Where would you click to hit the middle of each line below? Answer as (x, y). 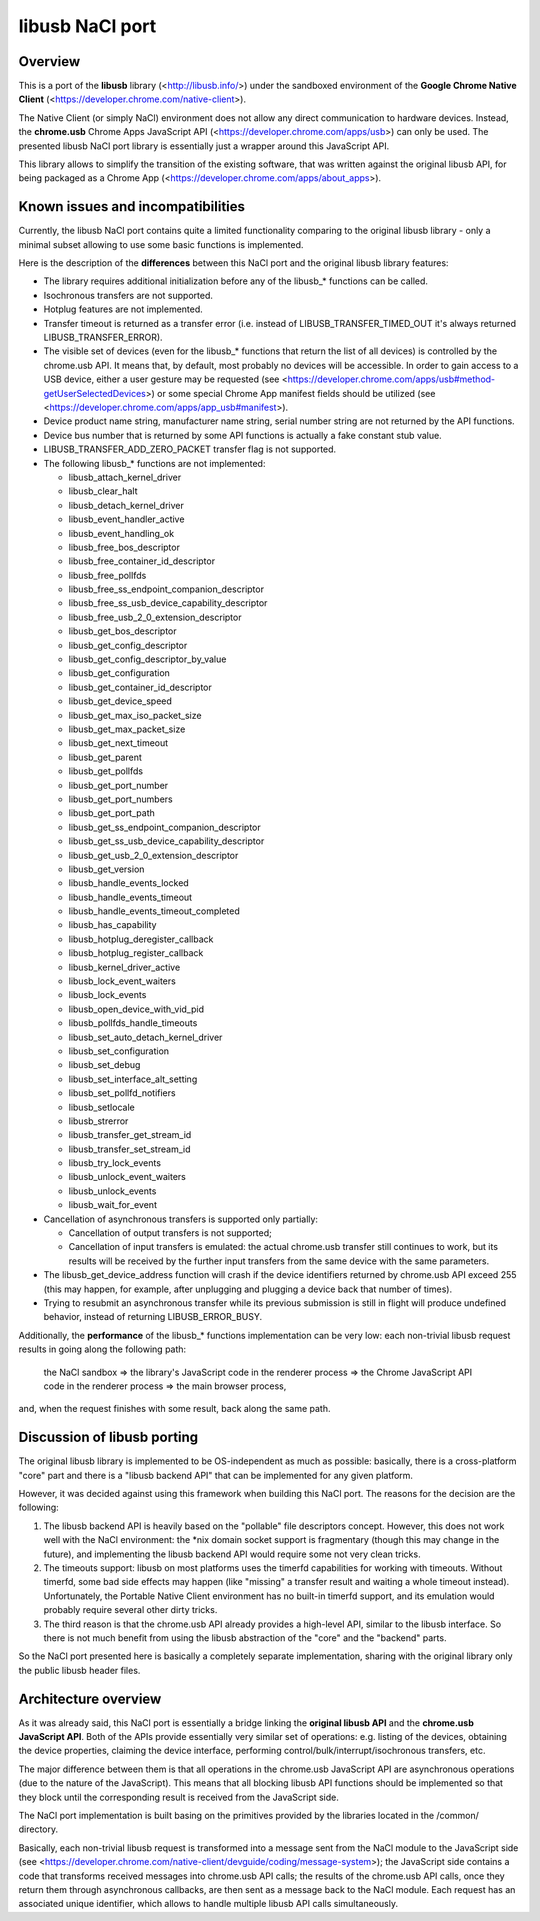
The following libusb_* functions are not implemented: (154, 463)
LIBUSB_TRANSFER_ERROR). (103, 337)
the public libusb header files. (79, 1670)
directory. (38, 1829)
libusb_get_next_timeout (118, 743)
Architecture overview (90, 1698)
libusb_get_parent (105, 757)
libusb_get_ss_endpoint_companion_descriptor (164, 827)
